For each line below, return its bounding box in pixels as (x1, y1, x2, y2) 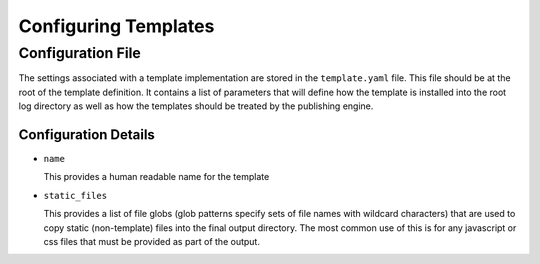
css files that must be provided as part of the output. (43, 236, 260, 248)
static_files (43, 190, 108, 201)
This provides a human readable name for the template (43, 171, 270, 183)
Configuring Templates (18, 15, 215, 37)
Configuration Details (18, 126, 155, 143)
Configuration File (18, 44, 142, 62)
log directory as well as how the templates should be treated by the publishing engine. (18, 100, 374, 112)
